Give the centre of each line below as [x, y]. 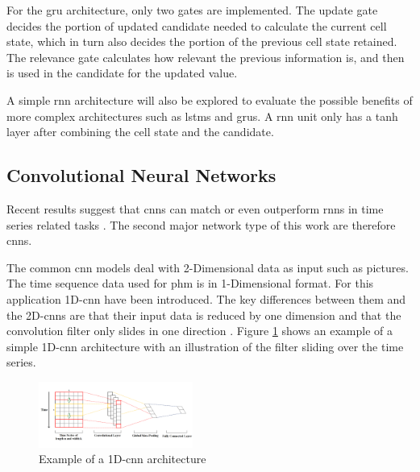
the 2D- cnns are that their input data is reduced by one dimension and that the [204, 315]
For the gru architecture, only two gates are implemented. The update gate [192, 10]
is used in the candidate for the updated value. [122, 73]
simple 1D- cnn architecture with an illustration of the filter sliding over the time [205, 346]
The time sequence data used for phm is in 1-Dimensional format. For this [190, 283]
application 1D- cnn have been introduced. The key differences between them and [206, 298]
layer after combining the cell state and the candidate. [140, 132]
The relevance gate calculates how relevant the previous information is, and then [206, 57]
